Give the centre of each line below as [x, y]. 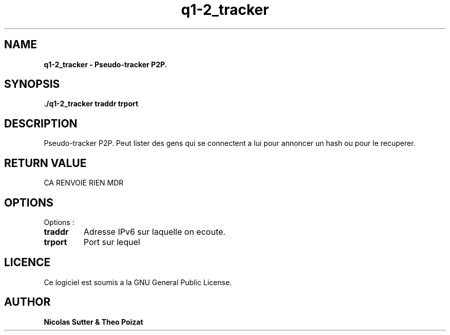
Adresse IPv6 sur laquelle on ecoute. [154, 231]
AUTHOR [27, 302]
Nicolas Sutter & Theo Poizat [93, 322]
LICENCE [27, 263]
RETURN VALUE [45, 163]
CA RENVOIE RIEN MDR [84, 183]
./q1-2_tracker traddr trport [91, 104]
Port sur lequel [112, 242]
